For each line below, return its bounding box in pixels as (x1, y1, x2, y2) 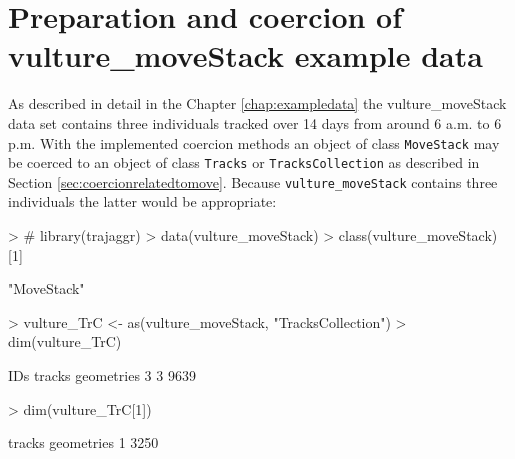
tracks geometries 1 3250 (8, 432, 159, 453)
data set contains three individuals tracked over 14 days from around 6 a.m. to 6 (8, 112, 502, 133)
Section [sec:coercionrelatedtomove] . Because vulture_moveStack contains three (8, 171, 498, 192)
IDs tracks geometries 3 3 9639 (8, 365, 196, 386)
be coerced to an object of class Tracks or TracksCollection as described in (8, 152, 480, 173)
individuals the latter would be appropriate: (8, 191, 277, 212)
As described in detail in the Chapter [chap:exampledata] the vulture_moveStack (8, 93, 507, 114)
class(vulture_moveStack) (338, 225, 498, 246)
